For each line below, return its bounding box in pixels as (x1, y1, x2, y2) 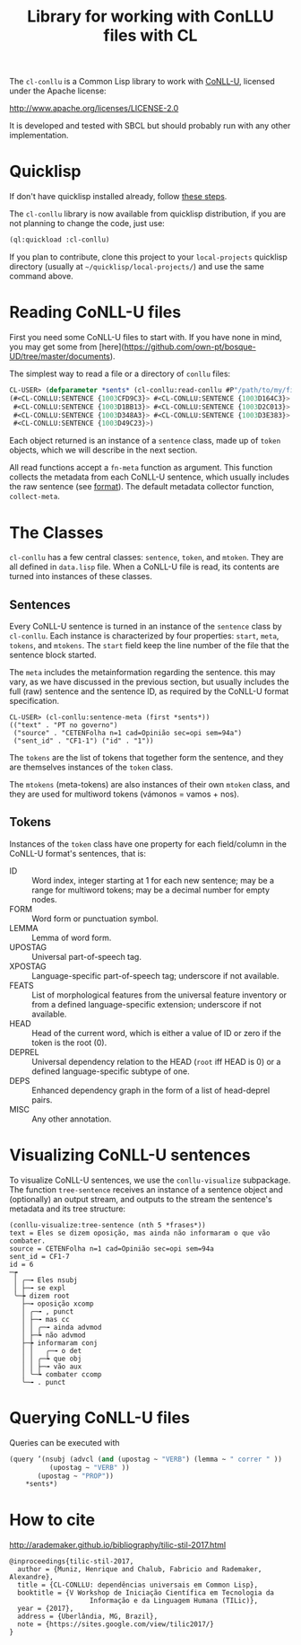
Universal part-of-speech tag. (31, 951, 142, 962)
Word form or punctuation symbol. (31, 913, 159, 924)
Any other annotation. (31, 1113, 112, 1124)
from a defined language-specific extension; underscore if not (31, 998, 262, 1009)
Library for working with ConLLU (26, 6, 275, 27)
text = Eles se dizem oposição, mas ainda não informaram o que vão (9, 1228, 271, 1237)
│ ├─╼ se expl (13, 1283, 66, 1292)
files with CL (103, 25, 198, 46)
